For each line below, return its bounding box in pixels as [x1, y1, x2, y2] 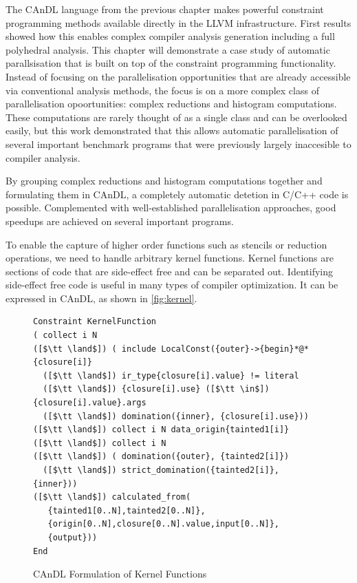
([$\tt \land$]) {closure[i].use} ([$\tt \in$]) [43, 384, 270, 394]
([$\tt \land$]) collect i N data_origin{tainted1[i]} [33, 425, 290, 435]
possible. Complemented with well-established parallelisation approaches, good [6, 200, 336, 215]
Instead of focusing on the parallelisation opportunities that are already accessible [6, 69, 351, 83]
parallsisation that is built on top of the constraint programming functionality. [6, 56, 336, 70]
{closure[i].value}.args [33, 398, 147, 408]
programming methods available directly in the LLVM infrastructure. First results [6, 15, 351, 30]
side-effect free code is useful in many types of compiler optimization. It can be [6, 277, 338, 292]
